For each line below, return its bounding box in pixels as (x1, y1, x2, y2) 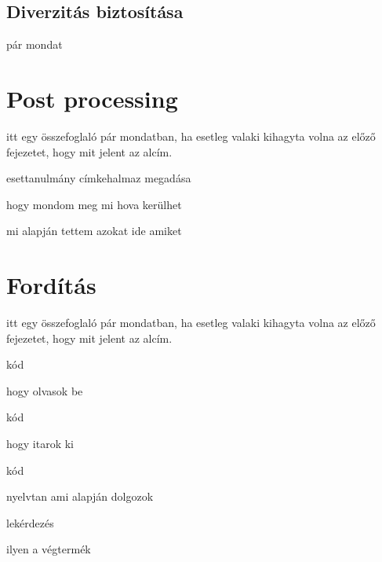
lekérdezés (6, 514, 54, 531)
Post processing (6, 82, 178, 114)
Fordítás (6, 269, 96, 301)
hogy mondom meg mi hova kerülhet (6, 196, 182, 212)
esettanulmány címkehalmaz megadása (6, 170, 191, 186)
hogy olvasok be (6, 382, 83, 399)
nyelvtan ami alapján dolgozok (6, 488, 154, 505)
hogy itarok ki (6, 435, 75, 451)
